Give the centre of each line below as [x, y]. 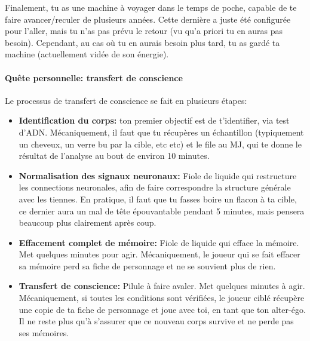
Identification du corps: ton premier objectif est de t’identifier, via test [154, 120]
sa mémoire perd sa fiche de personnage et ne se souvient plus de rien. [147, 265]
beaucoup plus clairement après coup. [88, 222]
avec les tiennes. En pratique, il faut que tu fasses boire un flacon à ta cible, [158, 199]
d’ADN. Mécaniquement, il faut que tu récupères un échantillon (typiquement [161, 132]
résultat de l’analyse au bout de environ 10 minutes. [114, 156]
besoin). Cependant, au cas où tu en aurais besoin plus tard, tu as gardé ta [142, 42]
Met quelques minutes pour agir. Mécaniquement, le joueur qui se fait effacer [159, 254]
